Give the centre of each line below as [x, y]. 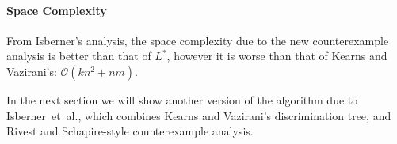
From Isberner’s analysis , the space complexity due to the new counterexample [198, 40]
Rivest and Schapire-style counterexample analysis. [130, 131]
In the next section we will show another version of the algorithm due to [182, 99]
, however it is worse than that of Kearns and [277, 56]
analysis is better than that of [79, 56]
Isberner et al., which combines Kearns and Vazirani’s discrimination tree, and [199, 115]
